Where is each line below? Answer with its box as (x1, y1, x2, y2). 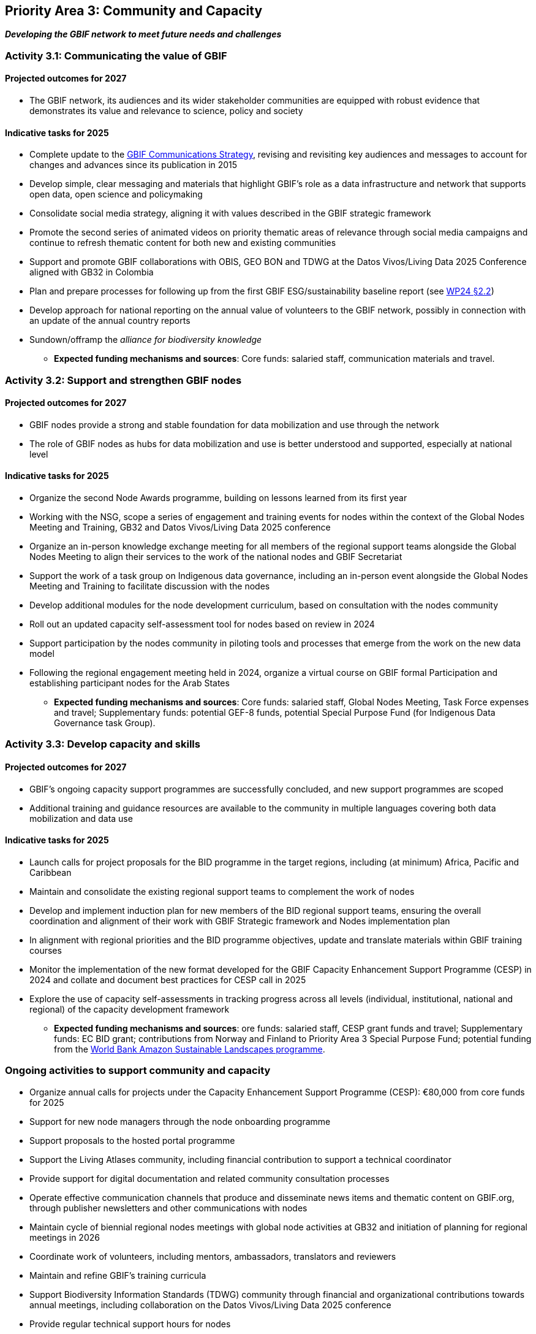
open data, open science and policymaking (29, 189, 203, 200)
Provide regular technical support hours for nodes (29, 1318, 231, 1329)
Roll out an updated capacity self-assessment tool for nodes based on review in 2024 (29, 619, 375, 630)
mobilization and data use (29, 813, 133, 824)
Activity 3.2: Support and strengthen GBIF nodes (5, 374, 242, 386)
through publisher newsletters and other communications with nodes (29, 1202, 308, 1213)
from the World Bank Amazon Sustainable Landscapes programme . (54, 1043, 325, 1054)
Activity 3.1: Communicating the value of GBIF (5, 49, 227, 62)
